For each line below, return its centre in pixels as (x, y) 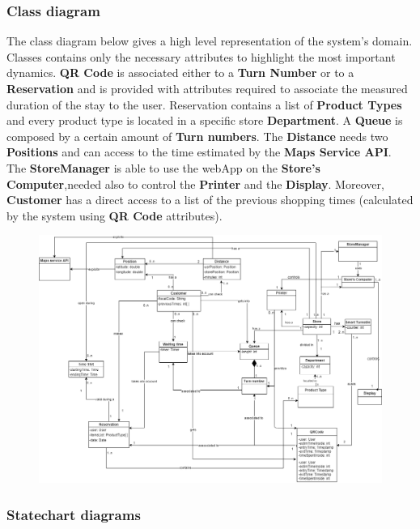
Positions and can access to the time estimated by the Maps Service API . (199, 152)
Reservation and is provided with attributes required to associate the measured (207, 88)
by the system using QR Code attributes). (115, 215)
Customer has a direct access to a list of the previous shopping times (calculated (210, 200)
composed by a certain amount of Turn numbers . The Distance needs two (197, 136)
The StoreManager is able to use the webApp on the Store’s (163, 167)
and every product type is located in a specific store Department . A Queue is (205, 120)
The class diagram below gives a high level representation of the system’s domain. (210, 41)
